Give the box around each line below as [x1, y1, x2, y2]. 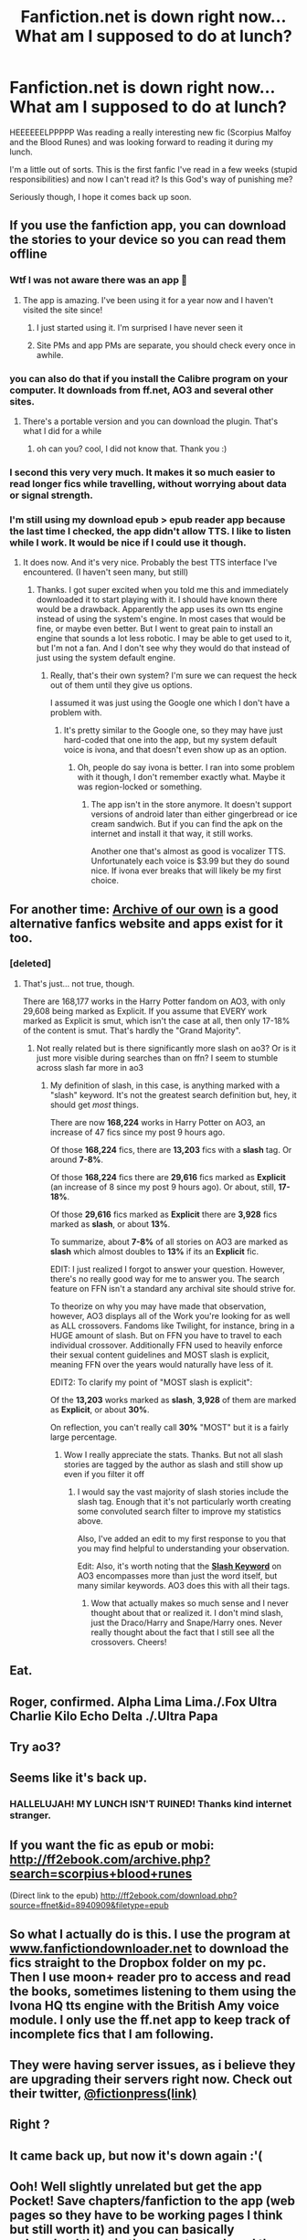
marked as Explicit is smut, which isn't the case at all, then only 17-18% [22, 1015, 291, 1026]
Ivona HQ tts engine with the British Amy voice [9, 1998, 281, 2013]
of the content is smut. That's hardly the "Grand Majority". [22, 1025, 241, 1036]
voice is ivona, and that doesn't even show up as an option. [63, 745, 287, 755]
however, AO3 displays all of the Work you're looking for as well [49, 1310, 291, 1321]
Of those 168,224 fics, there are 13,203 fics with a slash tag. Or [49, 1144, 292, 1155]
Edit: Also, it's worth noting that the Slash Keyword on [77, 1560, 281, 1571]
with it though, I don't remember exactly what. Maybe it [77, 772, 286, 783]
